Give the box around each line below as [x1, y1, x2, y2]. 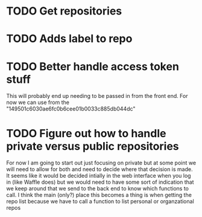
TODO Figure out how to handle [6, 126, 166, 140]
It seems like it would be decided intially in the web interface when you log [6, 172, 191, 180]
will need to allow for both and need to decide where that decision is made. [6, 166, 193, 173]
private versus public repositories [6, 139, 179, 153]
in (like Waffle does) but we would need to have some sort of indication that [6, 178, 194, 186]
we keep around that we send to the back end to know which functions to [6, 185, 189, 192]
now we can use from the [6, 99, 69, 106]
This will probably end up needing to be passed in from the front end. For [6, 92, 188, 100]
